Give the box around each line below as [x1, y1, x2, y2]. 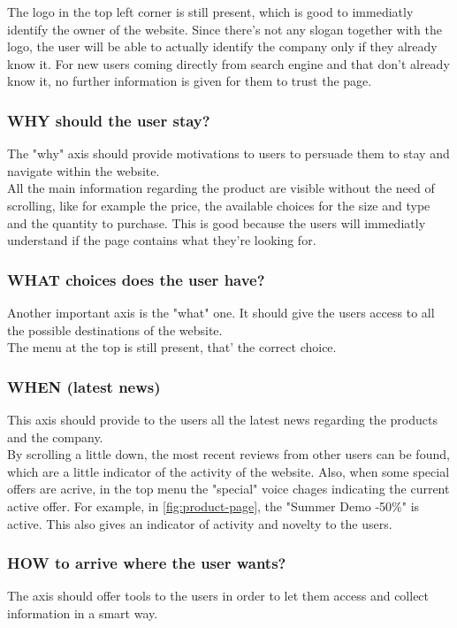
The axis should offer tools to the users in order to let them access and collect [7, 586, 430, 605]
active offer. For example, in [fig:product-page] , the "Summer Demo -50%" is [7, 496, 420, 515]
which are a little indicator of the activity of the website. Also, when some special [7, 462, 450, 480]
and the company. [7, 427, 103, 446]
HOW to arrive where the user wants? [7, 552, 286, 574]
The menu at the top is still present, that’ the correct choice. [7, 338, 337, 356]
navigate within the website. [7, 161, 160, 180]
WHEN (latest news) [7, 375, 161, 397]
